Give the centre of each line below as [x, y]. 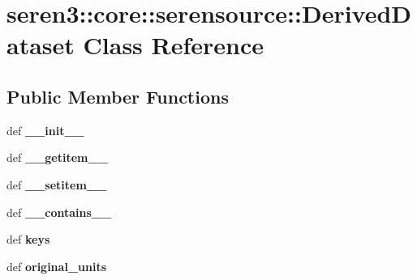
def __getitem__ [57, 157]
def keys [28, 239]
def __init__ [45, 130]
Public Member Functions [118, 96]
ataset [41, 45]
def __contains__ [59, 212]
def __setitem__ [57, 184]
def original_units [56, 266]
